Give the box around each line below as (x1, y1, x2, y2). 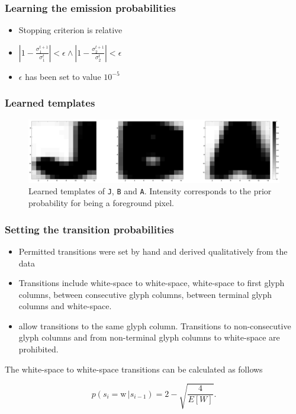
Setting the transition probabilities (5, 222, 174, 236)
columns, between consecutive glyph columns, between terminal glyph (18, 288, 272, 300)
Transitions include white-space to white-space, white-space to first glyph (18, 277, 285, 289)
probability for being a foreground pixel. (28, 197, 175, 209)
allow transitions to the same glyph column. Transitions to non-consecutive (18, 319, 291, 332)
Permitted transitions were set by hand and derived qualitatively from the (18, 245, 288, 257)
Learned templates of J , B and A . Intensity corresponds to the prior (28, 185, 272, 197)
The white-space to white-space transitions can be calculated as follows (5, 362, 263, 375)
